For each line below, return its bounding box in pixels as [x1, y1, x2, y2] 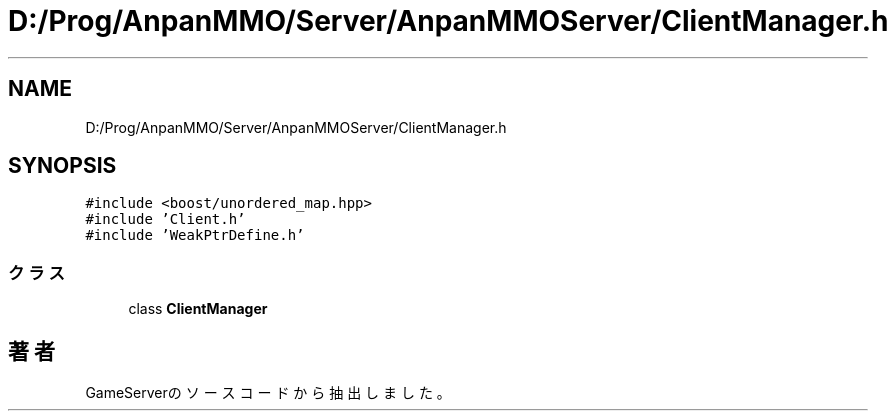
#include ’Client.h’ [85, 211, 246, 228]
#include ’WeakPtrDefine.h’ [85, 227, 305, 244]
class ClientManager [128, 300, 268, 318]
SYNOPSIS [8, 153, 117, 179]
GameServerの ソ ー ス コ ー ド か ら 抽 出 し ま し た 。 [85, 384, 451, 402]
